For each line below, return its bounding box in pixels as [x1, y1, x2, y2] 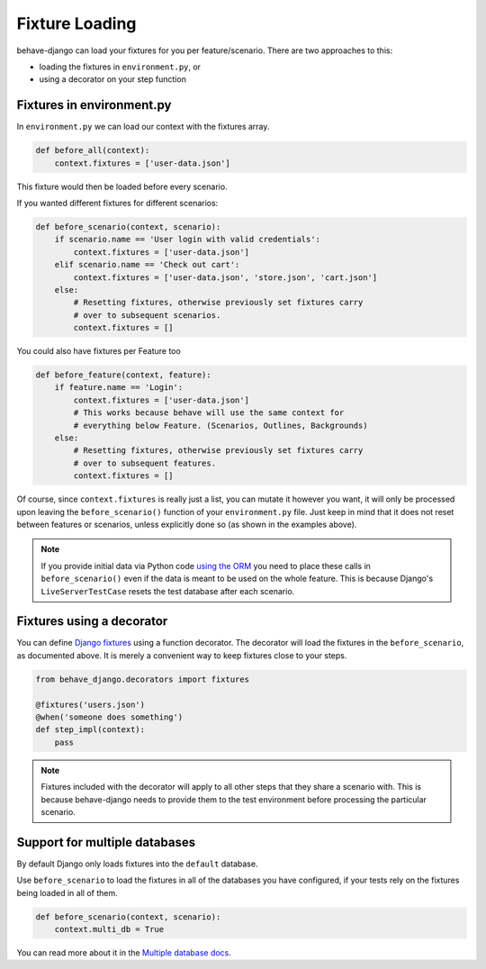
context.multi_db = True [54, 924, 165, 934]
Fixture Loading [16, 14, 137, 33]
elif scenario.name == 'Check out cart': [54, 259, 240, 270]
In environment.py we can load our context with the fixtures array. [16, 122, 270, 132]
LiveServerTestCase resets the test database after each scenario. [40, 585, 295, 596]
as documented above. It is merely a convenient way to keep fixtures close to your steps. [16, 649, 347, 661]
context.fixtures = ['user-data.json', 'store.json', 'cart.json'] [73, 272, 378, 283]
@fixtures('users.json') [35, 699, 146, 710]
